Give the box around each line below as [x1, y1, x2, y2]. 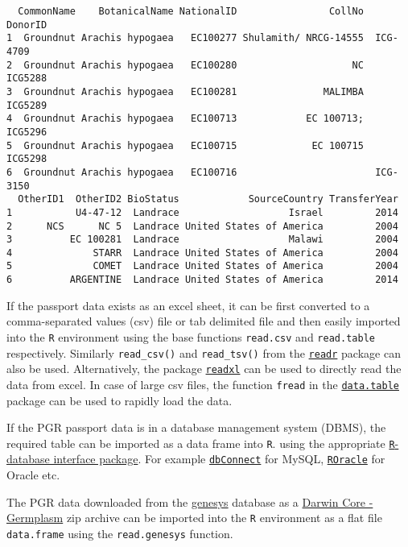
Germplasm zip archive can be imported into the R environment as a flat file [6, 509, 382, 526]
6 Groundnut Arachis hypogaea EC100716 [6, 166, 237, 178]
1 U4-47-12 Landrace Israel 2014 [6, 206, 398, 218]
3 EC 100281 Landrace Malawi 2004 [6, 234, 398, 246]
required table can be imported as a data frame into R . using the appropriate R [6, 434, 395, 451]
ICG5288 [6, 73, 47, 85]
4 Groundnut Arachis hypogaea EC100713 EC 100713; [6, 113, 364, 125]
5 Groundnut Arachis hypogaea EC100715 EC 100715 [6, 139, 364, 151]
